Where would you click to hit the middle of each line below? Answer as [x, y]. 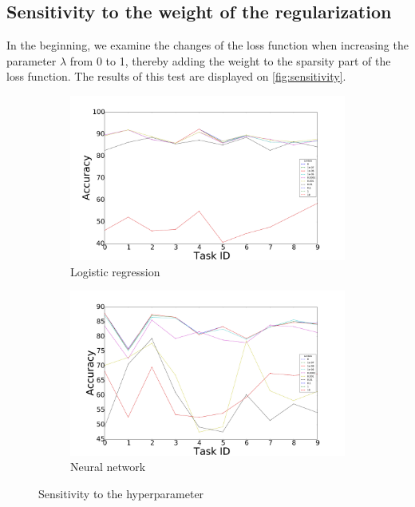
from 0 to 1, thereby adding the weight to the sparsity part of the [230, 60]
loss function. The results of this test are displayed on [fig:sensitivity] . [176, 76]
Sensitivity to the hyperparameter [121, 493]
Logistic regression [115, 271]
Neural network [108, 467]
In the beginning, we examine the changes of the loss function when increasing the [207, 45]
